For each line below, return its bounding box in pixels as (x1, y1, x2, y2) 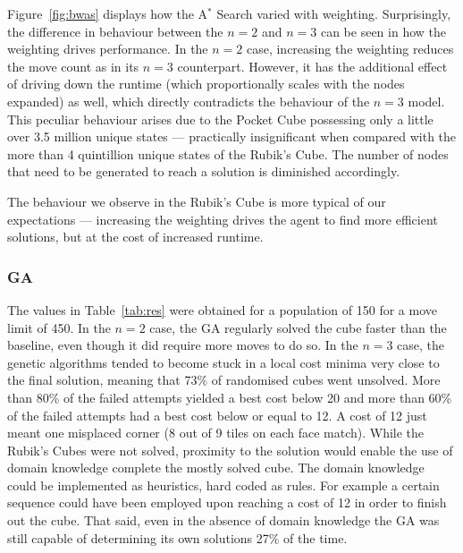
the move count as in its (7, 56, 139, 75)
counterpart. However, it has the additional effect (177, 56, 448, 75)
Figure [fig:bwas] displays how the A (7, 4, 208, 22)
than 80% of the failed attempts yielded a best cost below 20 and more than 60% (7, 387, 452, 406)
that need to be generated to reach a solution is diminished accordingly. (7, 162, 400, 181)
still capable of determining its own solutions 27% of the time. (7, 528, 348, 547)
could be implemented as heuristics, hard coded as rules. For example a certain (7, 475, 440, 494)
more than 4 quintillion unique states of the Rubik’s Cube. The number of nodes (7, 144, 449, 163)
